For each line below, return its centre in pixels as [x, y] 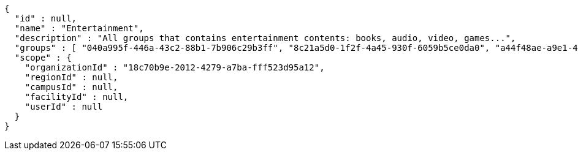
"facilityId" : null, [77, 97]
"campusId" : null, [71, 87]
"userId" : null [64, 107]
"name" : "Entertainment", [79, 28]
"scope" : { [43, 58]
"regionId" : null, [71, 77]
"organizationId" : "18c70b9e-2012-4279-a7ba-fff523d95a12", [175, 67]
